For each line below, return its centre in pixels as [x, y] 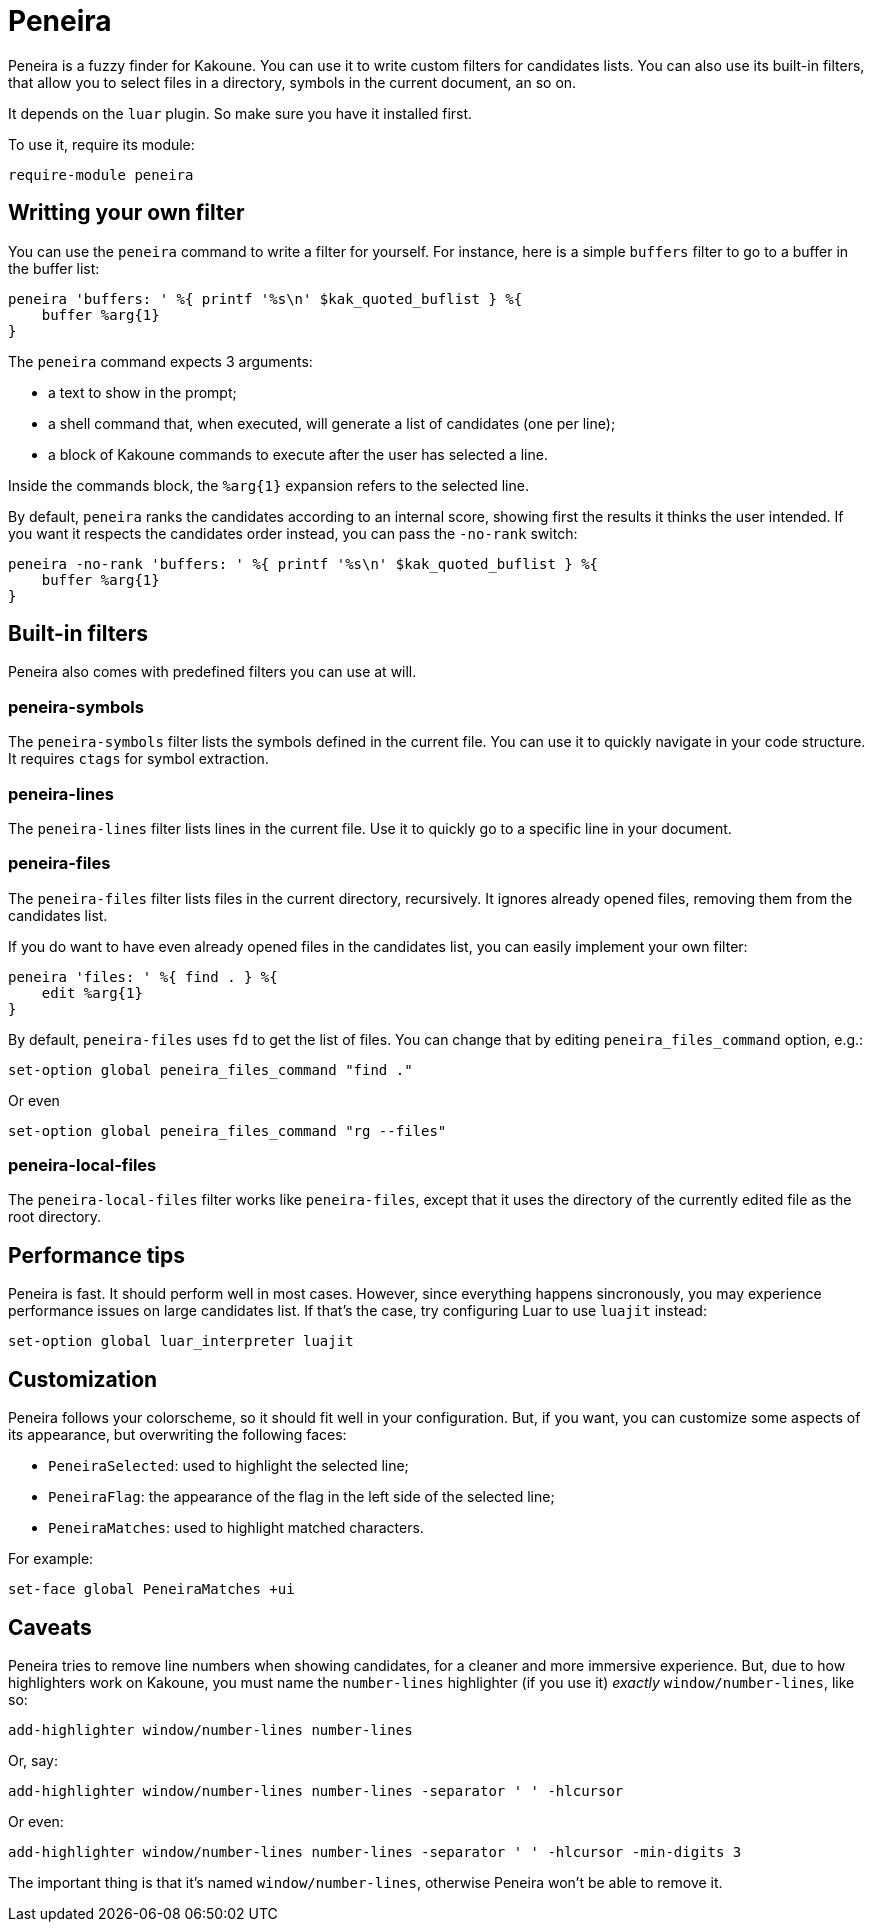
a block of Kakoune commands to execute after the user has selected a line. [298, 454]
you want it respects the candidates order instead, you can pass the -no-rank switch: [293, 533]
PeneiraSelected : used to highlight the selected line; [228, 1466]
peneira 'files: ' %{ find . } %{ [143, 976]
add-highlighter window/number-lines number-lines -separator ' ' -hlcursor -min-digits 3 [375, 1851]
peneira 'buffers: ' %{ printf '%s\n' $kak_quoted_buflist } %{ [265, 298]
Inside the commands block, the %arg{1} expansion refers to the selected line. [268, 485]
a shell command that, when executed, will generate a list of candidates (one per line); [332, 423]
